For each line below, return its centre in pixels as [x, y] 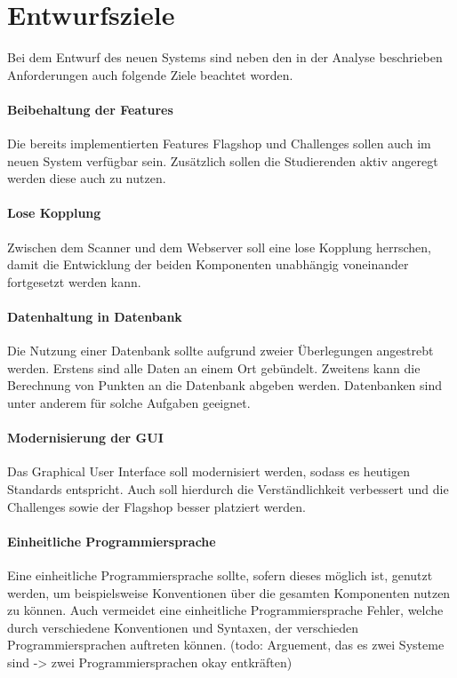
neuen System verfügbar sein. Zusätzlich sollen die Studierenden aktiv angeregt [223, 160]
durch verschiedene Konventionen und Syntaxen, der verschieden [183, 627]
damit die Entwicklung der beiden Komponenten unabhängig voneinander [208, 264]
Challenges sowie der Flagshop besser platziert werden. [156, 506]
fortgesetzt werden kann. [74, 281]
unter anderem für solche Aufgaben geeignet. [129, 403]
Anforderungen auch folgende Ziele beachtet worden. [150, 74]
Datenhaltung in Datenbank [95, 317]
